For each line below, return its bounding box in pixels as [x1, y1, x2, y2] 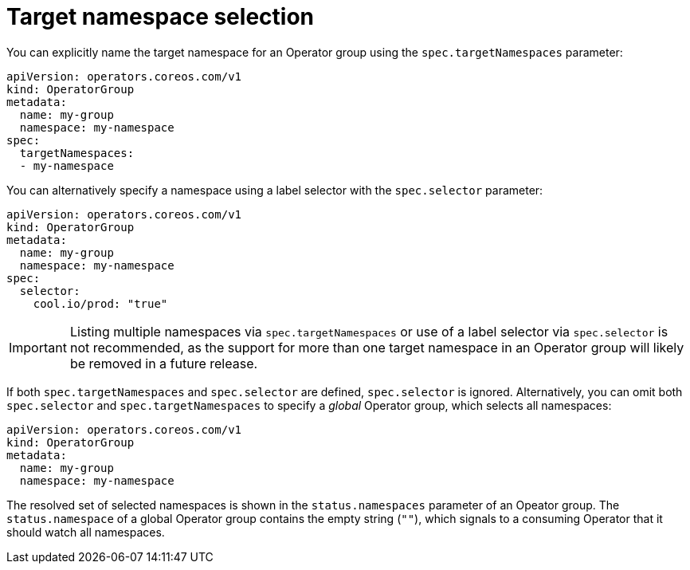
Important [9, 339, 67, 356]
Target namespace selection [6, 3, 314, 30]
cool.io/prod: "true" [33, 297, 168, 310]
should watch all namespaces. [6, 525, 165, 539]
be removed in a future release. [69, 355, 258, 371]
